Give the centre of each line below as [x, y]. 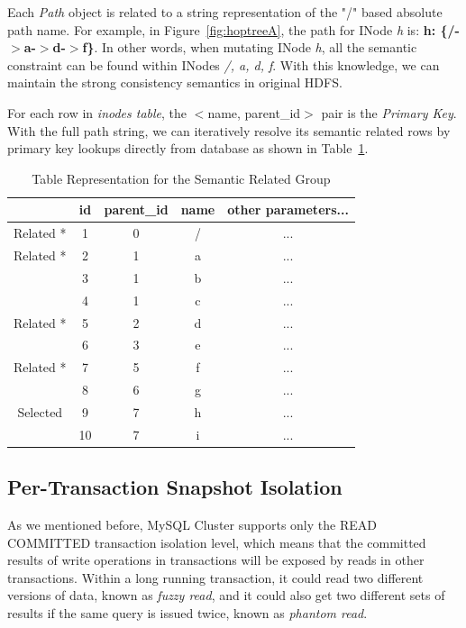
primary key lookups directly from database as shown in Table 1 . [188, 148]
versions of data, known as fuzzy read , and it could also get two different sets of [226, 595]
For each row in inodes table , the [97, 112]
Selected [40, 411]
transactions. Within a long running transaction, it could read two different [215, 577]
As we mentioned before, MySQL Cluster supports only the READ [192, 525]
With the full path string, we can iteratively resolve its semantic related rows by [229, 130]
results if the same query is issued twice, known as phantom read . [187, 613]
